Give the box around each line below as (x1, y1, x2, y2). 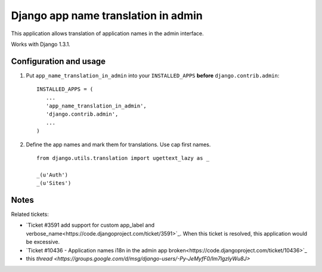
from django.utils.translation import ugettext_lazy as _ (36, 154, 210, 161)
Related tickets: (11, 211, 49, 218)
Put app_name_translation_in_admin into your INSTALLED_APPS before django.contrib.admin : (26, 72, 280, 79)
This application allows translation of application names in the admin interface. (11, 30, 204, 37)
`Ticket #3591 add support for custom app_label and (26, 221, 155, 229)
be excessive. (26, 239, 60, 246)
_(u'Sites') (36, 180, 72, 187)
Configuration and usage (11, 56, 106, 66)
